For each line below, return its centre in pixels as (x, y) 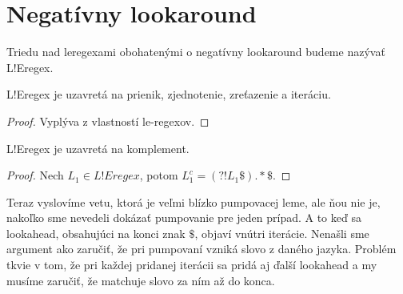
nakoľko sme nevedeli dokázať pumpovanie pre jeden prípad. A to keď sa (184, 217)
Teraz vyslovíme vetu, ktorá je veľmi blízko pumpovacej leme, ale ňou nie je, (194, 201)
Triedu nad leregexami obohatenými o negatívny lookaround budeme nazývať (196, 52)
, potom (159, 175)
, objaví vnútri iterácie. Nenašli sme (282, 233)
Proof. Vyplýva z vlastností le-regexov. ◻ (108, 121)
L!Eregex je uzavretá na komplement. (98, 148)
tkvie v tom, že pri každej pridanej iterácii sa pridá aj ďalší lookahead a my (192, 265)
